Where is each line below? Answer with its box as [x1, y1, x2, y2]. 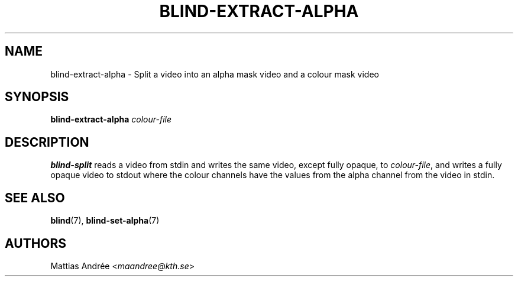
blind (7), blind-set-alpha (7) [50, 215, 160, 226]
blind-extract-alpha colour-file [50, 114, 171, 125]
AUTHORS [5, 235, 67, 251]
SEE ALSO [5, 190, 65, 205]
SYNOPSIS [5, 89, 69, 105]
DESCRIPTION [5, 134, 89, 150]
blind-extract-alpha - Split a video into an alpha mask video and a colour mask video [50, 69, 380, 79]
